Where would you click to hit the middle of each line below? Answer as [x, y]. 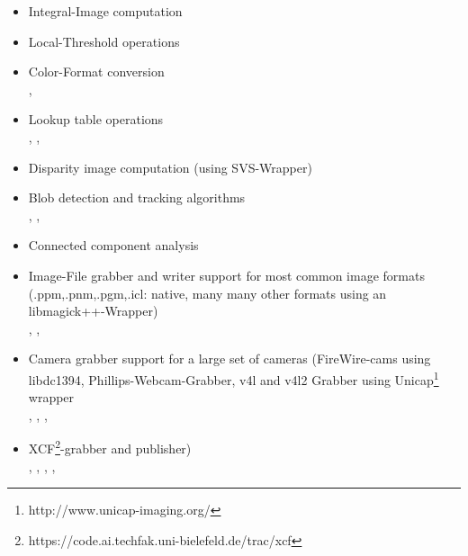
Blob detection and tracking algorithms [137, 197]
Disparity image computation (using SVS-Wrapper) [170, 167]
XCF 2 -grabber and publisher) [110, 447]
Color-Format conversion [96, 72]
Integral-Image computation [105, 11]
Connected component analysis [113, 245]
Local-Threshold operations [104, 41]
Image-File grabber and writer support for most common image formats [226, 275]
